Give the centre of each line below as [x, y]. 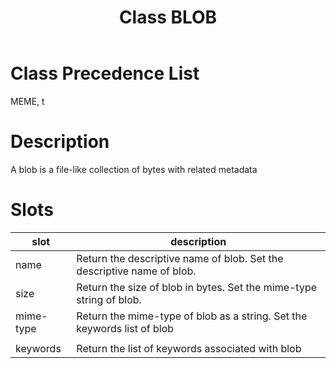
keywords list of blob [125, 328]
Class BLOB [168, 17]
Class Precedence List [105, 73]
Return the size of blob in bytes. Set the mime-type [197, 287]
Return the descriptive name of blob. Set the [180, 258]
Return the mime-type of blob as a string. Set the [192, 316]
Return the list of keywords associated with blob [189, 348]
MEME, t [27, 101]
